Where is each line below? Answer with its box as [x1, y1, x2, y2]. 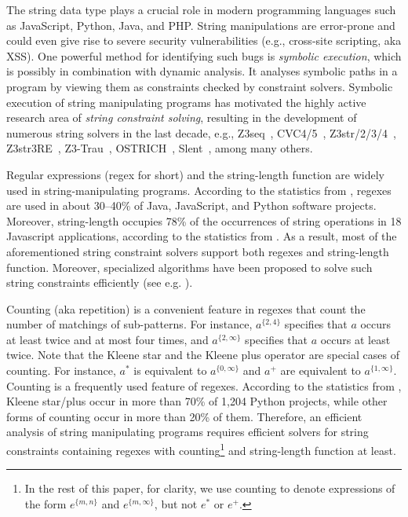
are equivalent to [280, 362, 361, 379]
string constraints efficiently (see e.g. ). [6, 274, 193, 291]
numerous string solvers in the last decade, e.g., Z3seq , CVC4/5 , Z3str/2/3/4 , [6, 124, 396, 141]
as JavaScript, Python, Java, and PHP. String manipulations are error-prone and [6, 16, 395, 33]
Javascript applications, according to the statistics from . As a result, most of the [6, 228, 397, 244]
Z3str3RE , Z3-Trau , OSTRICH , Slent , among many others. [6, 140, 313, 156]
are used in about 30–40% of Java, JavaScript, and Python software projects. [6, 197, 377, 214]
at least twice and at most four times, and [6, 331, 209, 347]
